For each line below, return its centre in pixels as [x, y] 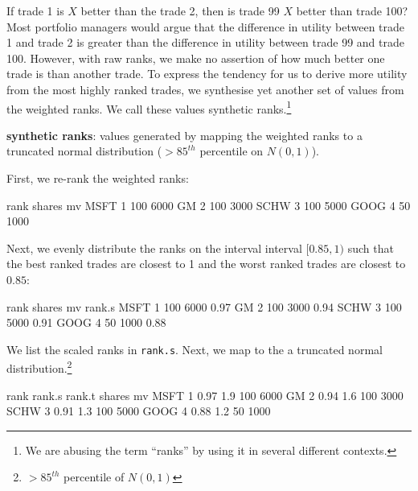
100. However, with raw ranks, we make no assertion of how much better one [196, 58]
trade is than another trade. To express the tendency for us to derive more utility [207, 74]
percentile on [232, 151]
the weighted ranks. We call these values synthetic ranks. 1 [149, 107]
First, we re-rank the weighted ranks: [98, 178]
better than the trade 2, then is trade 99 [180, 10]
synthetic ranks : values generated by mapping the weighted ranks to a [184, 135]
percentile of [94, 477]
